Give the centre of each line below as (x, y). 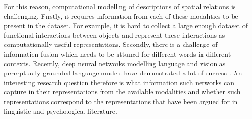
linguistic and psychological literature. (60, 111)
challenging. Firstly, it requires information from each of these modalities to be (121, 16)
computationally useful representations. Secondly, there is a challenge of (111, 44)
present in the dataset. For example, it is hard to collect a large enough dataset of (126, 25)
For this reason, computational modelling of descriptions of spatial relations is (120, 6)
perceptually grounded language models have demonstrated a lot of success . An (123, 73)
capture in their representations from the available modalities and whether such (122, 92)
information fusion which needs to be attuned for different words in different (118, 53)
